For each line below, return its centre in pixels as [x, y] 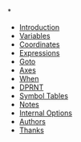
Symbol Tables [44, 96]
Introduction [39, 27]
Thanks [32, 130]
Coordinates [39, 44]
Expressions [39, 53]
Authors [32, 121]
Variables [34, 36]
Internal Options [46, 113]
